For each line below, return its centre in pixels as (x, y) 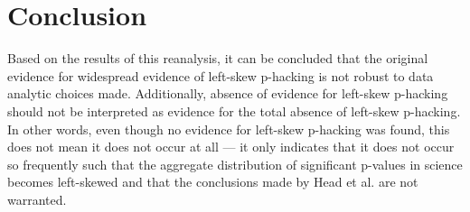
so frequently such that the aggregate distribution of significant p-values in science (235, 164)
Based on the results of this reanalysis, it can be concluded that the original (218, 58)
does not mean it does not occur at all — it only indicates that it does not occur (231, 147)
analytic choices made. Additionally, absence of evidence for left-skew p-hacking (228, 93)
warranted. (37, 199)
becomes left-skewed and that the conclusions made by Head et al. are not (213, 182)
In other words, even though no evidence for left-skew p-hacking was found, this (229, 129)
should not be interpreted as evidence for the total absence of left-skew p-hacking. (234, 111)
